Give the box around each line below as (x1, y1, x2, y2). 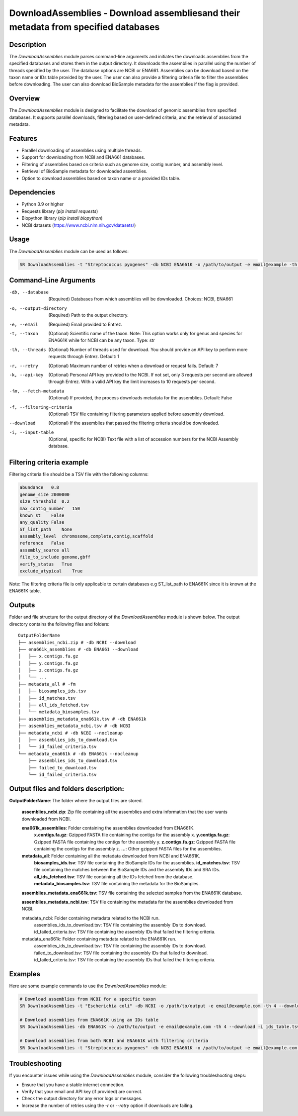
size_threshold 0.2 (19, 499, 70, 504)
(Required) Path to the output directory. (48, 312, 129, 318)
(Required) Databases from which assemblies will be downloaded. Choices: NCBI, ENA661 (48, 296, 233, 302)
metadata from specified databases (9, 21, 160, 32)
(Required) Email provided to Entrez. (48, 321, 123, 327)
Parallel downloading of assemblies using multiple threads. (21, 147, 142, 154)
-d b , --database (9, 289, 49, 295)
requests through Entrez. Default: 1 (48, 354, 119, 360)
